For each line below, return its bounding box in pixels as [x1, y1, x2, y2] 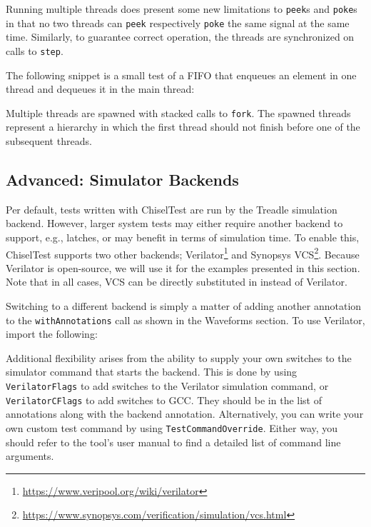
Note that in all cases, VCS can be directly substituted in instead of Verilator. [6, 274, 347, 289]
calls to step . [6, 43, 63, 58]
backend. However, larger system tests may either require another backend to [6, 216, 343, 231]
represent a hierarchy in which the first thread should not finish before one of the [6, 119, 360, 134]
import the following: [6, 326, 98, 341]
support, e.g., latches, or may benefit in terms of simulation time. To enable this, [6, 229, 360, 244]
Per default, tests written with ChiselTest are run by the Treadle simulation [6, 201, 337, 216]
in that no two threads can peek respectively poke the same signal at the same [6, 15, 350, 30]
